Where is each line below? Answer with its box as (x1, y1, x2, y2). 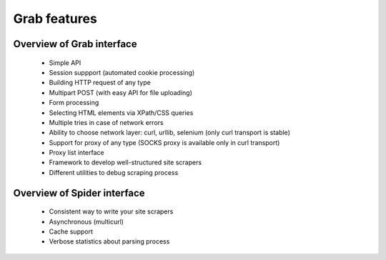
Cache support (49, 227, 93, 236)
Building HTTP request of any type (49, 79, 152, 87)
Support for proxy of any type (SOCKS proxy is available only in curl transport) (49, 138, 280, 146)
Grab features (13, 11, 98, 26)
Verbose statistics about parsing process (49, 237, 170, 246)
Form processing (49, 99, 99, 107)
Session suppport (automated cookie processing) (49, 68, 195, 76)
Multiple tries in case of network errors (49, 118, 164, 126)
